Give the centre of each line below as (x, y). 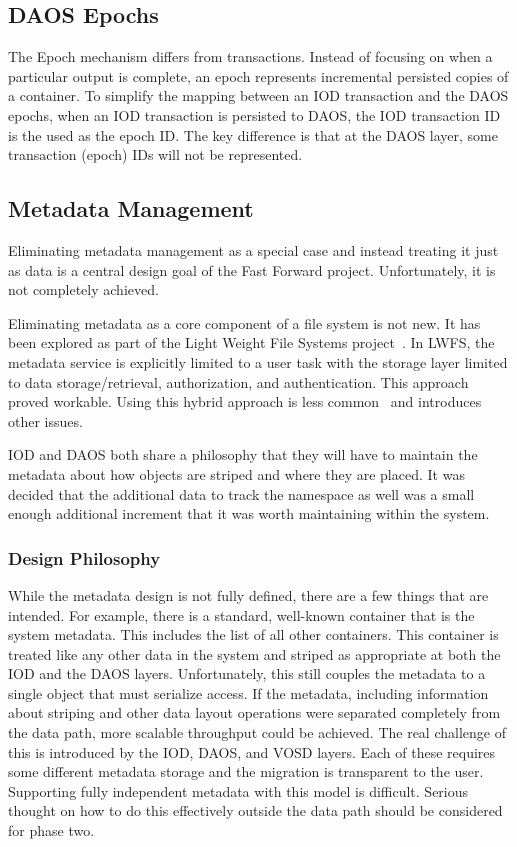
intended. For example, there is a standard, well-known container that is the (241, 614)
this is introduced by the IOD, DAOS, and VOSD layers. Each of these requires (252, 751)
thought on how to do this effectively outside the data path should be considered (255, 810)
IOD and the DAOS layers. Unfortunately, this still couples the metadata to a (247, 673)
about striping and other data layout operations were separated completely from (254, 712)
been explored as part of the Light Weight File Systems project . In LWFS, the (251, 342)
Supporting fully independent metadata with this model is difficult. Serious (238, 790)
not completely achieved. (83, 289)
